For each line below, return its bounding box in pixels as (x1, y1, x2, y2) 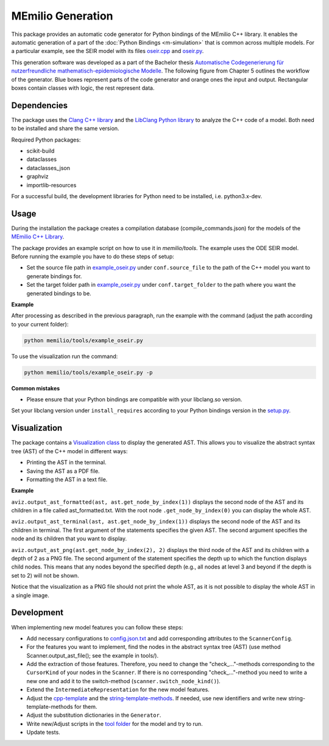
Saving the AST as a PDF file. (26, 467, 100, 475)
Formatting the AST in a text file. (26, 476, 108, 483)
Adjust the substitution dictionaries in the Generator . (26, 711, 161, 719)
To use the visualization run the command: (11, 353, 118, 360)
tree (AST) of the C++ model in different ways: (11, 447, 128, 454)
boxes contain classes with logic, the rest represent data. (11, 84, 155, 91)
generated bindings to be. (26, 290, 91, 297)
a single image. (11, 592, 50, 599)
